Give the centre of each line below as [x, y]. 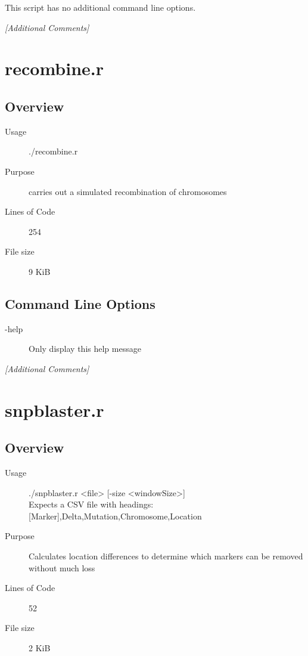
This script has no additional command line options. [100, 7]
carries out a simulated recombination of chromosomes [128, 191]
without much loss [62, 567]
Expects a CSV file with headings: [91, 504]
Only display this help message [85, 349]
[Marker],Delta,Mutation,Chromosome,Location [115, 516]
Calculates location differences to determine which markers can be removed [166, 556]
